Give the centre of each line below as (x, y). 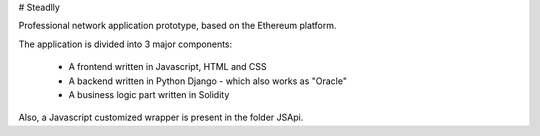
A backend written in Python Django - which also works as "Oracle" (207, 81)
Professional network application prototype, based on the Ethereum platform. (177, 26)
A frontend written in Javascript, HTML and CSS (167, 67)
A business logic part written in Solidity (149, 94)
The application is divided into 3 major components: (125, 44)
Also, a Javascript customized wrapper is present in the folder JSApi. (161, 117)
